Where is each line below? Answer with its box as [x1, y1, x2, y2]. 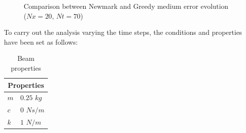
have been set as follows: [4, 36, 78, 47]
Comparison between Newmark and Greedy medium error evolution [24, 1, 228, 11]
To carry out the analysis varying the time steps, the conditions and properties [4, 27, 242, 37]
